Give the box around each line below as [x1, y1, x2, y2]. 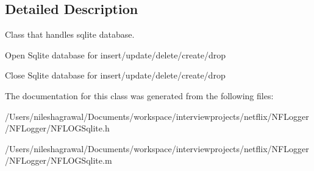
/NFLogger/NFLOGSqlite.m [5, 154, 112, 167]
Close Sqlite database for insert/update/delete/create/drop [5, 69, 226, 82]
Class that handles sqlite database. [5, 28, 135, 41]
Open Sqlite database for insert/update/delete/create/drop [5, 48, 226, 61]
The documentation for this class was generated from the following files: [5, 89, 274, 102]
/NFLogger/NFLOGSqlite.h [5, 122, 110, 134]
